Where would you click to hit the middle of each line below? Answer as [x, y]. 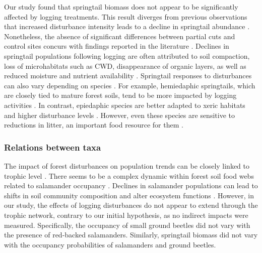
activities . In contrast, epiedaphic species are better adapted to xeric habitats [125, 105]
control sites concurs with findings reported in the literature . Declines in [117, 46]
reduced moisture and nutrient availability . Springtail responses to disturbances [128, 76]
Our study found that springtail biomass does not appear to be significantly [121, 7]
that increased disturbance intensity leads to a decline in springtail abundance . [127, 26]
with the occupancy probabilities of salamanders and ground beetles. [110, 244]
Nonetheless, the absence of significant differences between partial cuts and [120, 36]
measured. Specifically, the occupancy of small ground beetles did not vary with [127, 225]
